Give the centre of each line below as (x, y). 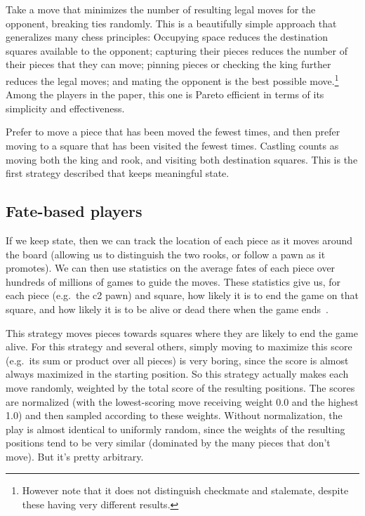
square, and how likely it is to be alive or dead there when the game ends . (167, 309)
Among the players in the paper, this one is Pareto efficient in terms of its (165, 94)
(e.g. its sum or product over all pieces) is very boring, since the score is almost (177, 360)
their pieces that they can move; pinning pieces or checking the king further (168, 64)
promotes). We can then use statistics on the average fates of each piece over (171, 268)
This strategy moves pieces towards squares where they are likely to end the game (182, 332)
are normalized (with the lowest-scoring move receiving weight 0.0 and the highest (182, 401)
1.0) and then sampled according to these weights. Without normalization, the (174, 415)
